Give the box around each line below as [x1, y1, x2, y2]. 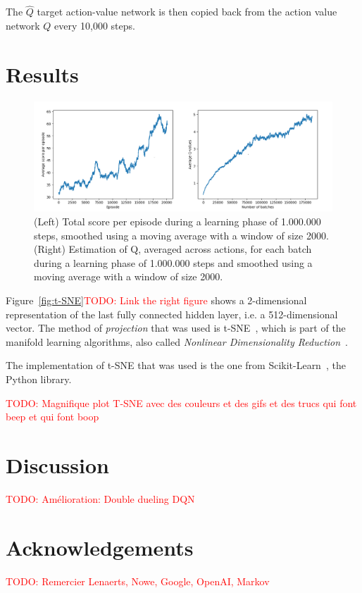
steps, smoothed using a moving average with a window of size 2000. [34, 227, 329, 242]
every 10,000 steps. [54, 18, 135, 32]
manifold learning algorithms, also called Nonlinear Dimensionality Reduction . [6, 334, 349, 349]
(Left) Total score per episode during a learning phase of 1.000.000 [34, 214, 321, 229]
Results [6, 59, 79, 88]
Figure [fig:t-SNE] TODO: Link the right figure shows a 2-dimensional [6, 293, 307, 308]
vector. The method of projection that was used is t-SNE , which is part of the [6, 320, 346, 335]
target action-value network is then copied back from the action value [37, 4, 337, 19]
